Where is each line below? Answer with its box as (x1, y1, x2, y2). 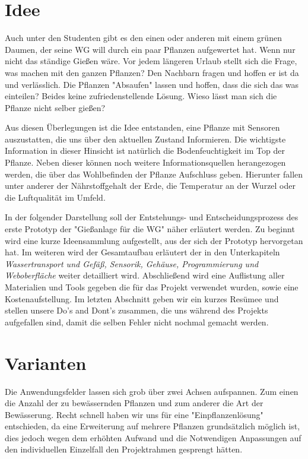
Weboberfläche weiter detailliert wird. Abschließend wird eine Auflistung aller (5, 269, 285, 281)
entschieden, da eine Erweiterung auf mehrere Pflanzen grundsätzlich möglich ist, (5, 420, 300, 432)
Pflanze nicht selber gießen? (5, 101, 106, 113)
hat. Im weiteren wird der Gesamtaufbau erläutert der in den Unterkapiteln (5, 246, 280, 258)
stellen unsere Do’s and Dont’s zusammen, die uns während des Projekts (5, 304, 268, 316)
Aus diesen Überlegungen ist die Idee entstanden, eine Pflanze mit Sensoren (5, 121, 280, 134)
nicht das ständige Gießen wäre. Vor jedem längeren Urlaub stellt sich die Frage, (5, 55, 297, 67)
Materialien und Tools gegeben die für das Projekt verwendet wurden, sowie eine (5, 281, 299, 293)
